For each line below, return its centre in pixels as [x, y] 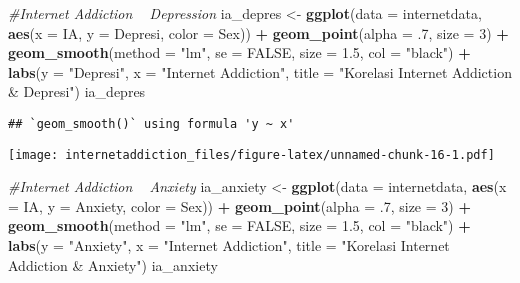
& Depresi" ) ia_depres [77, 91]
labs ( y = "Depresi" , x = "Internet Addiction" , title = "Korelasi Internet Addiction [260, 71]
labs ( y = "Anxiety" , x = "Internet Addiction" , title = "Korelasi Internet [229, 245]
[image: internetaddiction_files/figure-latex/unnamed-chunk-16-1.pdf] [251, 154]
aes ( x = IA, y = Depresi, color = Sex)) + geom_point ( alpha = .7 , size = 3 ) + [258, 32]
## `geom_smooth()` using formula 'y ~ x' [151, 123]
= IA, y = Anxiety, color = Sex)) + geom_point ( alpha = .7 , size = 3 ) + [239, 205]
